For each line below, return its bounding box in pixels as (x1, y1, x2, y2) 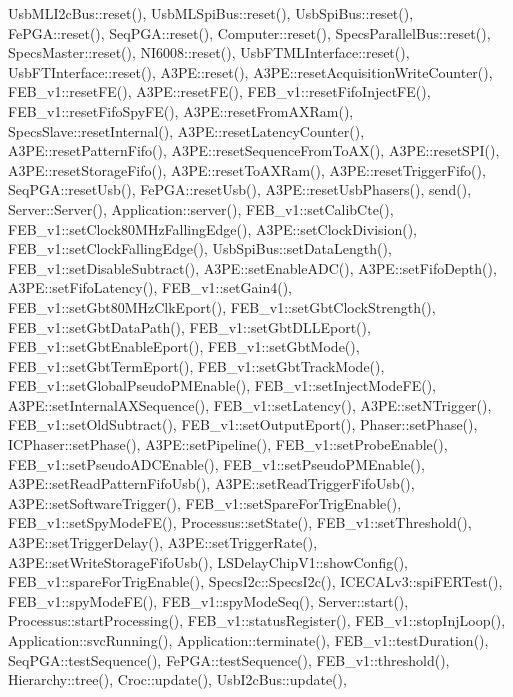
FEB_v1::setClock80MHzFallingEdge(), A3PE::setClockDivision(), (8, 218, 418, 239)
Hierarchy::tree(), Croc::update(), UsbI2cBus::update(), (8, 669, 347, 690)
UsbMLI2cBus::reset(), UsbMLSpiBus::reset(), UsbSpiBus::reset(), (8, 3, 414, 23)
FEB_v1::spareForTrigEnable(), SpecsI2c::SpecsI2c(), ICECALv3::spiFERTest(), (8, 571, 503, 592)
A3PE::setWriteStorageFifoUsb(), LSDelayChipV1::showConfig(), (8, 551, 408, 572)
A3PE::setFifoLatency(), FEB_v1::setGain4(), (8, 277, 292, 298)
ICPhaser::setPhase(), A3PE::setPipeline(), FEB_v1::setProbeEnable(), (8, 434, 448, 455)
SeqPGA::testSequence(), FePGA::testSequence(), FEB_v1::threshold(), (8, 649, 450, 670)
